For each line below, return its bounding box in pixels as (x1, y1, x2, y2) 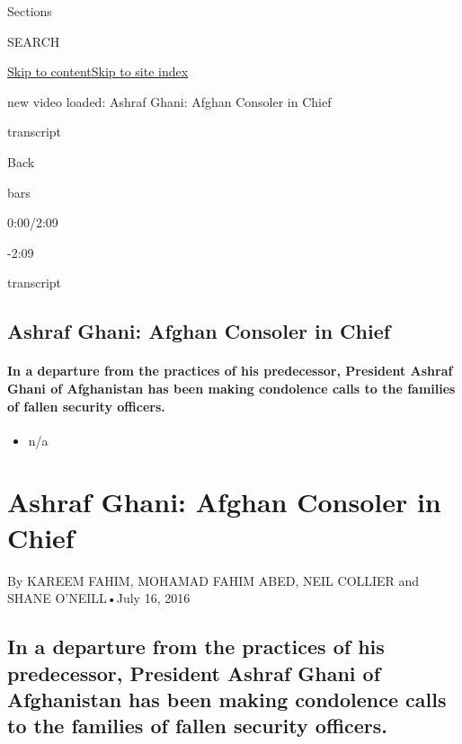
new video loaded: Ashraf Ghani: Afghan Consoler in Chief (7, 92, 332, 111)
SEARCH (7, 31, 60, 50)
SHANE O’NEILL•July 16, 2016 (7, 589, 191, 607)
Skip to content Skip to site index (7, 62, 189, 81)
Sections (7, 2, 52, 20)
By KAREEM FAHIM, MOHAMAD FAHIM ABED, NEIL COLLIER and (7, 571, 420, 589)
